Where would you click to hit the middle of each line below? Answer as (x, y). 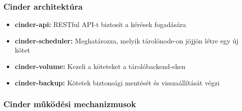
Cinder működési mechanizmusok (70, 104)
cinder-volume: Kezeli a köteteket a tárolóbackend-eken (100, 66)
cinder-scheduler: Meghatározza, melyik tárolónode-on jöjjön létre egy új (127, 40)
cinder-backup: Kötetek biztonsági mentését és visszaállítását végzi (117, 82)
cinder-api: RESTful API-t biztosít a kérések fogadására (100, 24)
